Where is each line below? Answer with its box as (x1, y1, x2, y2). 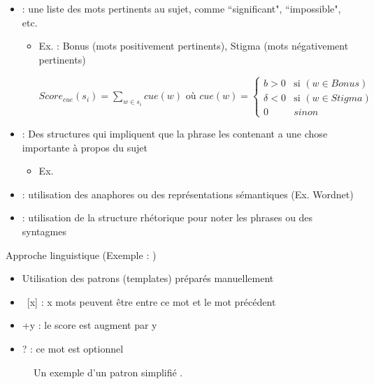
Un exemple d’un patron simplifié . (34, 364, 183, 379)
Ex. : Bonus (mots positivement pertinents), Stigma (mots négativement (38, 38, 349, 53)
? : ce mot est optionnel (22, 341, 124, 355)
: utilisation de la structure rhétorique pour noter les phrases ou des (22, 210, 313, 225)
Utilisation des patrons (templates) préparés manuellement (22, 271, 274, 286)
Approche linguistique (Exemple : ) (6, 247, 157, 262)
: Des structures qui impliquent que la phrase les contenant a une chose (22, 126, 328, 140)
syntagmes (22, 223, 66, 238)
